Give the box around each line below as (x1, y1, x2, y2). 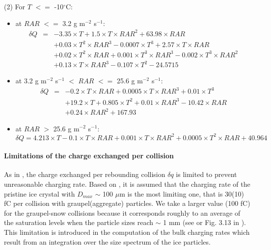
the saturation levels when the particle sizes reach (4, 217, 154, 227)
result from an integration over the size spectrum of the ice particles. (4, 236, 211, 247)
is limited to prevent (176, 169, 237, 179)
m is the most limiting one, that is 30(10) (119, 188, 244, 199)
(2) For (4, 1, 26, 11)
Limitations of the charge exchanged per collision (4, 150, 174, 161)
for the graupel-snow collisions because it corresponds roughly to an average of (4, 207, 241, 218)
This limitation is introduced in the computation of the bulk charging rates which (4, 226, 250, 237)
